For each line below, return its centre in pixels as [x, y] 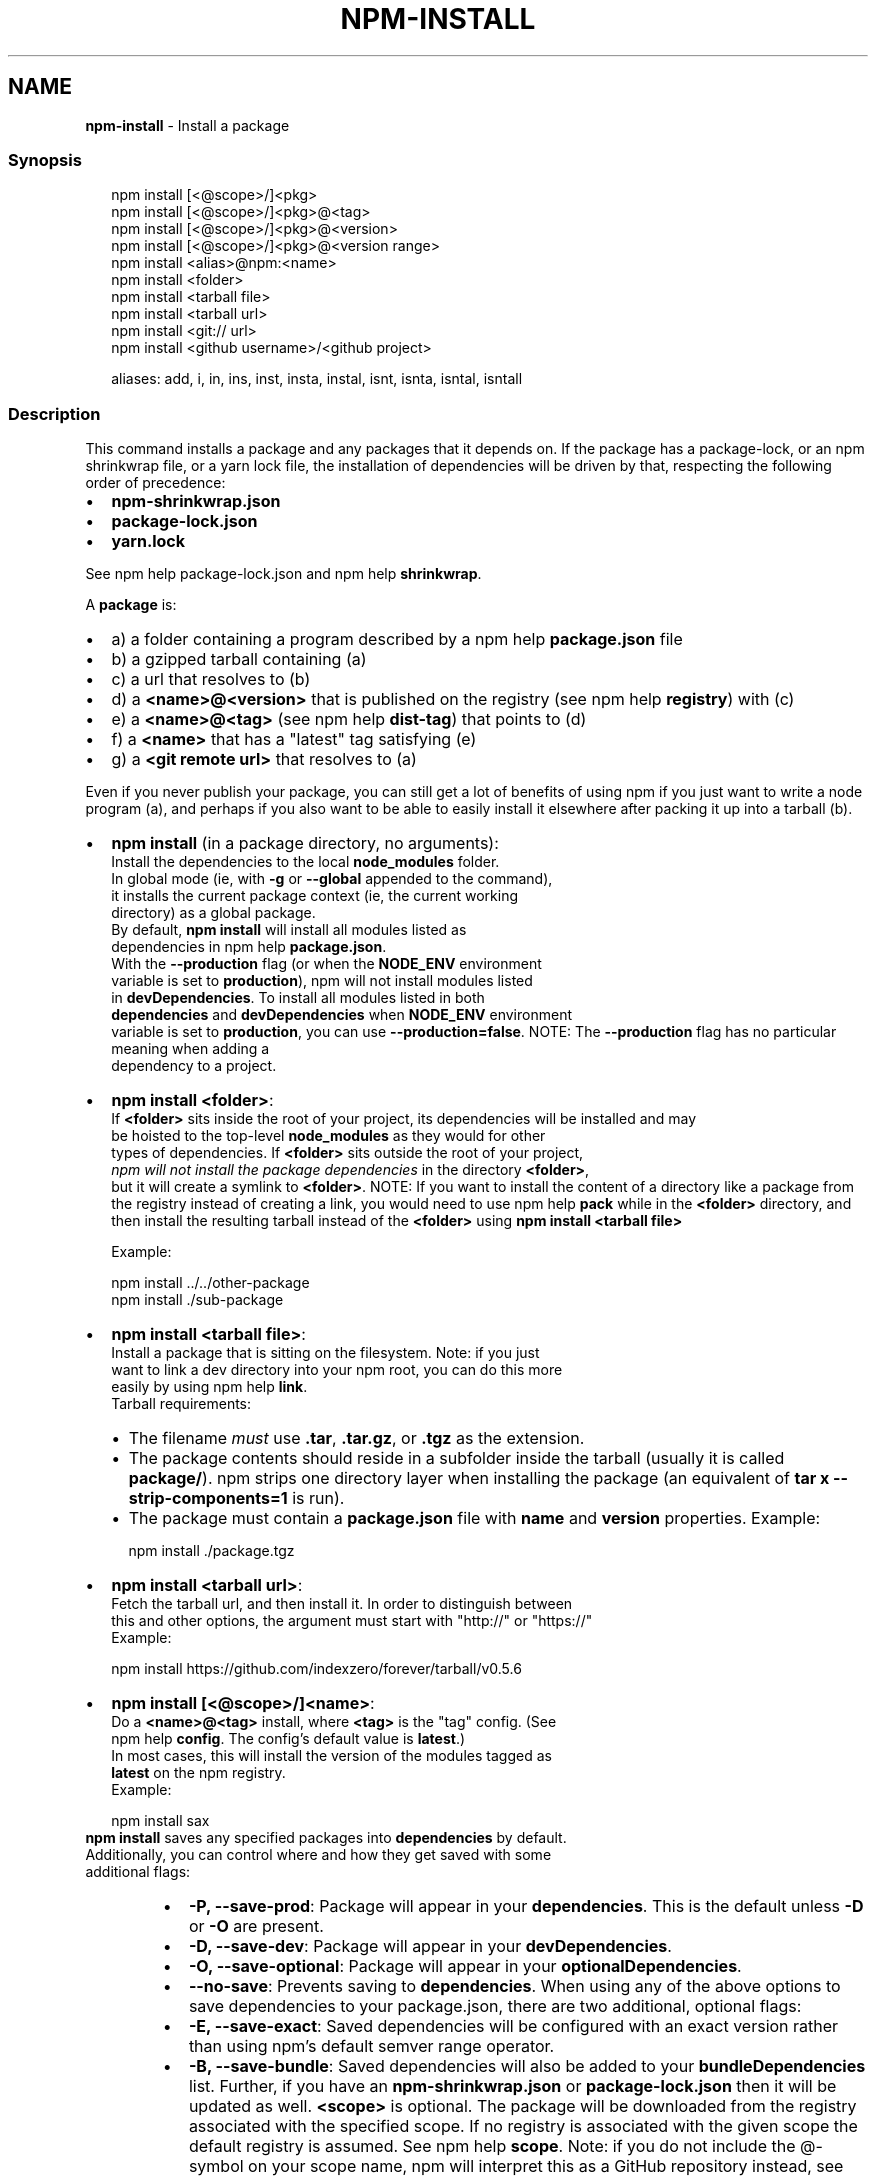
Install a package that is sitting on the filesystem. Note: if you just [325, 1353]
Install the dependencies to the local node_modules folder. [305, 862]
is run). [318, 1498]
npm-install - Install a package [187, 125]
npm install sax [160, 1821]
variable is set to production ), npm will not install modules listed [322, 981]
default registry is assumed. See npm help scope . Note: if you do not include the [492, 2146]
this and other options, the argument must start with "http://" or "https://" [352, 1621]
